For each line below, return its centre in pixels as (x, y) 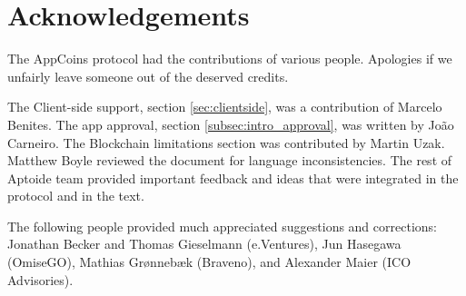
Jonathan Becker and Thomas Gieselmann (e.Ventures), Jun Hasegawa (204, 244)
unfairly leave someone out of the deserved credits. (148, 76)
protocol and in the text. (76, 196)
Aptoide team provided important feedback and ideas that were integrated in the (233, 178)
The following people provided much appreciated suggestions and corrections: (222, 226)
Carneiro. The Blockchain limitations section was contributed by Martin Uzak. (226, 142)
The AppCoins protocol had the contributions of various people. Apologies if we (230, 59)
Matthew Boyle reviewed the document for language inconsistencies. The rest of (230, 160)
